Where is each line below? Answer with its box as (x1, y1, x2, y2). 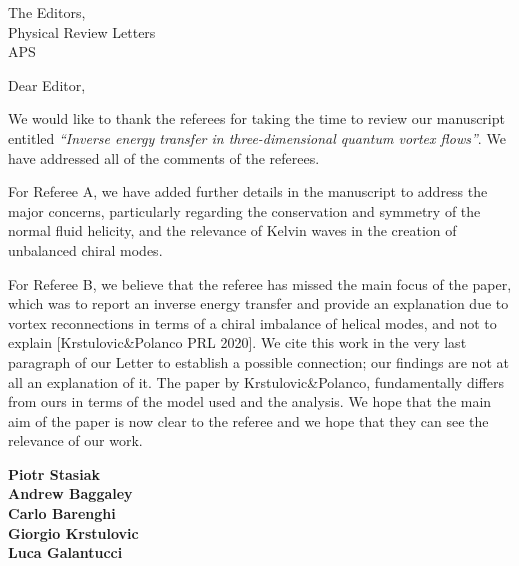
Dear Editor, (8, 74, 86, 95)
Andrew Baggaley (8, 483, 133, 504)
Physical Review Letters (8, 21, 156, 42)
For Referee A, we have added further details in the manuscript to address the (8, 181, 488, 202)
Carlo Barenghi (8, 503, 116, 524)
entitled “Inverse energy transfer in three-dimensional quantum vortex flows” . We (8, 127, 506, 148)
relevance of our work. (8, 430, 143, 451)
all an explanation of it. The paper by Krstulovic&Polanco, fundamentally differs (8, 371, 504, 392)
